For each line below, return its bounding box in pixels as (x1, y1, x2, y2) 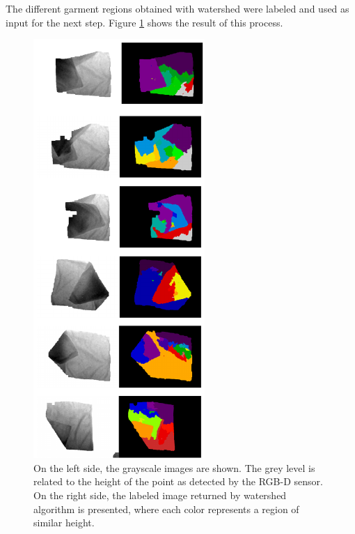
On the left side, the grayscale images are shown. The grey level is (33, 460, 315, 475)
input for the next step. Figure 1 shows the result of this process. (6, 15, 283, 29)
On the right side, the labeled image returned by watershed (33, 487, 287, 502)
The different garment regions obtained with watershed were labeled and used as (6, 1, 349, 15)
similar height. (33, 515, 95, 530)
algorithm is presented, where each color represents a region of (33, 501, 299, 516)
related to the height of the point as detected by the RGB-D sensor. (33, 474, 323, 489)
